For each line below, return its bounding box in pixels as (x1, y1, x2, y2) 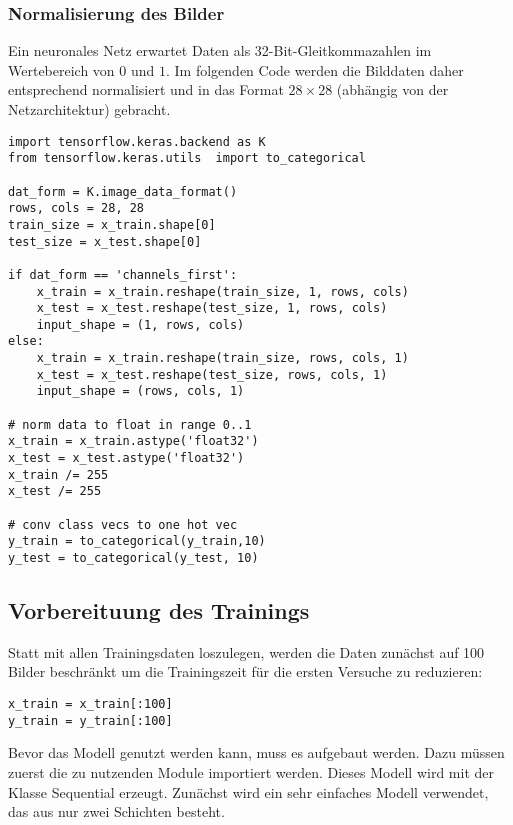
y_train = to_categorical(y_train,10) (8, 534, 266, 549)
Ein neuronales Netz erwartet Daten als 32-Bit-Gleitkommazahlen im (8, 40, 432, 61)
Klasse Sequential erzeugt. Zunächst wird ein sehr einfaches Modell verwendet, (8, 781, 489, 802)
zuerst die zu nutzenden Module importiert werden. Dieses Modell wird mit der (8, 761, 494, 782)
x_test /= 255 (8, 484, 102, 499)
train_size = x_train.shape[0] (8, 217, 216, 232)
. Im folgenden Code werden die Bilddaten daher (166, 59, 464, 80)
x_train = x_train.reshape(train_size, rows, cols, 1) (36, 351, 409, 366)
